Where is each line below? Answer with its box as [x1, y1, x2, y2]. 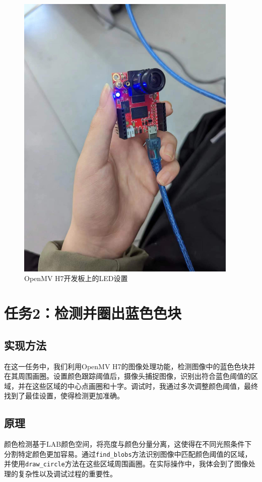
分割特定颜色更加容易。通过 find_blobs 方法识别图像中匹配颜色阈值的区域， [4, 448, 252, 459]
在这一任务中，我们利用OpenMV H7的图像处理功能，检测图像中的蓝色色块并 [4, 361, 255, 371]
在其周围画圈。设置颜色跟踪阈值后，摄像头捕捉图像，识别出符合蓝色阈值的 [4, 371, 251, 381]
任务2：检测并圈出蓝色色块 [4, 303, 182, 323]
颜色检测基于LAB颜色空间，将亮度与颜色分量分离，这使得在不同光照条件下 [4, 439, 252, 449]
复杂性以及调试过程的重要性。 [18, 468, 117, 478]
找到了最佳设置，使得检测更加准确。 [4, 390, 124, 401]
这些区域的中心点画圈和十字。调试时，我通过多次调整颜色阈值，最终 [32, 380, 258, 391]
